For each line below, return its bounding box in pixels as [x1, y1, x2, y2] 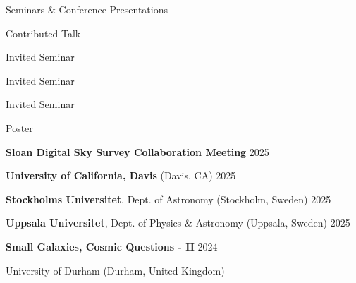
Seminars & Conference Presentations [6, 2, 168, 16]
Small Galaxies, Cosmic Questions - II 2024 [6, 239, 218, 253]
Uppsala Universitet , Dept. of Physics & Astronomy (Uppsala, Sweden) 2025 [6, 215, 350, 230]
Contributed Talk [6, 25, 81, 40]
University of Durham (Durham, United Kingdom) [6, 263, 225, 277]
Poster [6, 120, 33, 135]
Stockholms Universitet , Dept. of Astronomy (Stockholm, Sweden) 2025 [6, 191, 331, 206]
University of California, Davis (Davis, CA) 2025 [6, 168, 236, 183]
